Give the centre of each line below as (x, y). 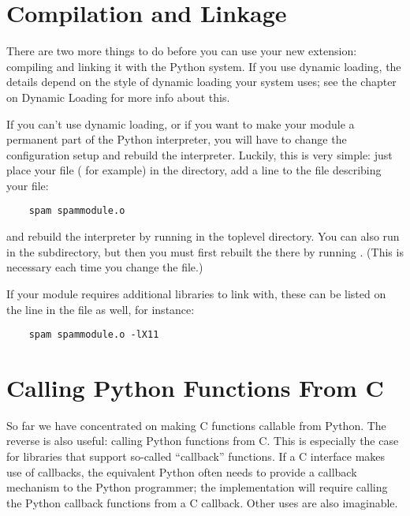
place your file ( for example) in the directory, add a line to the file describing (194, 170)
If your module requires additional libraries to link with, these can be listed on (196, 293)
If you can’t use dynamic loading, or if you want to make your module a (181, 123)
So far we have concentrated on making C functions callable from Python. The (196, 425)
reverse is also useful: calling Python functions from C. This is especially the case (203, 441)
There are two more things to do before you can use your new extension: (182, 51)
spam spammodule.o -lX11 (94, 335)
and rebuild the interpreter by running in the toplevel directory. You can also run (203, 236)
